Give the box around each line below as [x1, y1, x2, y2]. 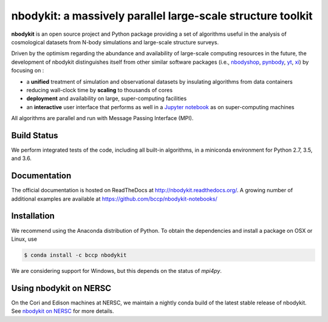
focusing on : [11, 67, 44, 74]
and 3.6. [11, 155, 32, 162]
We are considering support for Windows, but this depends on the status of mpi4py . [11, 267, 222, 274]
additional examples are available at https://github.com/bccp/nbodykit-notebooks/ [11, 195, 218, 203]
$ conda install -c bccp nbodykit [24, 252, 127, 258]
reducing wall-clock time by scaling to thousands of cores [26, 86, 173, 93]
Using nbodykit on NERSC [11, 283, 112, 293]
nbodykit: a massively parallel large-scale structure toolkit [11, 9, 313, 22]
